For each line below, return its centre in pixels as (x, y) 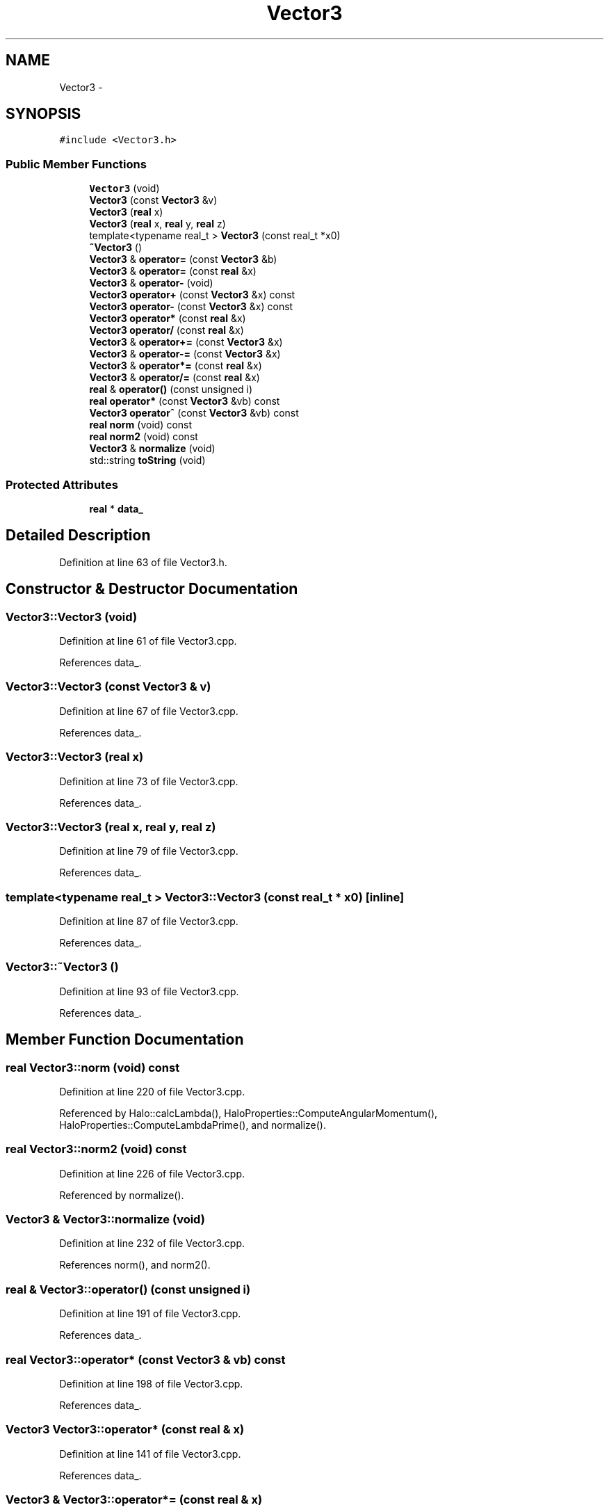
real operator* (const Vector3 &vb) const (185, 401)
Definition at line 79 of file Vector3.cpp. (149, 851)
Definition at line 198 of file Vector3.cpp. (151, 1383)
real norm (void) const (141, 425)
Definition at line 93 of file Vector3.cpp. (149, 991)
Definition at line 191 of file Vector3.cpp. (150, 1314)
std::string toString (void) (147, 460)
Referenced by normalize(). (122, 1195)
